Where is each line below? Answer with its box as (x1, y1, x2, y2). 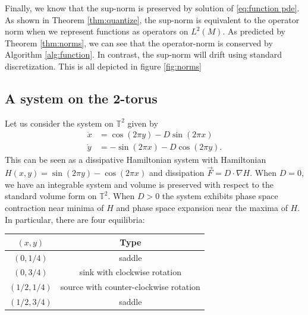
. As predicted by (222, 25, 285, 37)
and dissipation (149, 166, 205, 179)
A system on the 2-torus (5, 89, 158, 107)
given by (127, 116, 158, 129)
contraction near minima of (5, 201, 104, 214)
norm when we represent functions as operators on (5, 25, 188, 37)
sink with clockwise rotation (79, 266, 181, 278)
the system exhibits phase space (162, 190, 278, 202)
